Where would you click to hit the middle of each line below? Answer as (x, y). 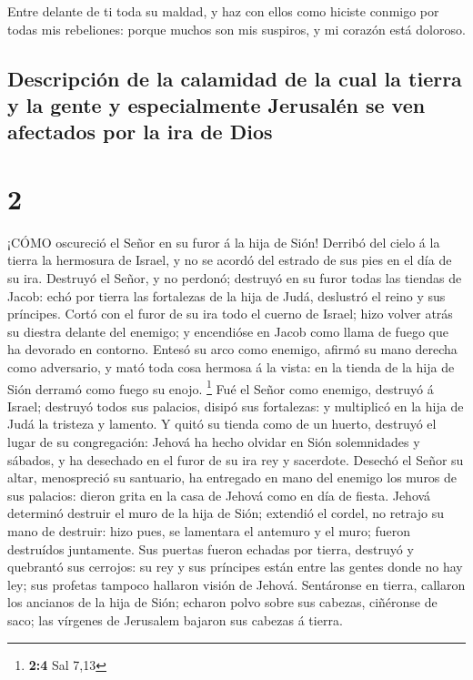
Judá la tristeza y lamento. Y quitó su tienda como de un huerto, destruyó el (222, 424)
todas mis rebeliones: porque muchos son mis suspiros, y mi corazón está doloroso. (236, 29)
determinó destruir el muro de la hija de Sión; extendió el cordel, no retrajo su (226, 513)
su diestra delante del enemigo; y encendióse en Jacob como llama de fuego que (228, 331)
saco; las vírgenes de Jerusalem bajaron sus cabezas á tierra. (175, 620)
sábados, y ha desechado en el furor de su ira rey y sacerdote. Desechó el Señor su (236, 459)
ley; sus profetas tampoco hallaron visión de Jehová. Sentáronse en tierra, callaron (236, 584)
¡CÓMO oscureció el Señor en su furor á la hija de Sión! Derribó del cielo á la (224, 242)
